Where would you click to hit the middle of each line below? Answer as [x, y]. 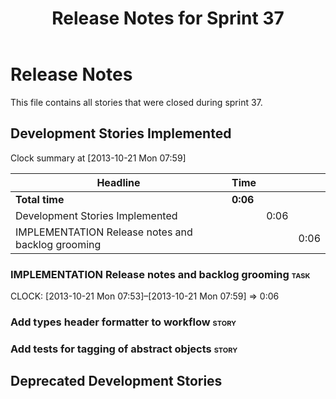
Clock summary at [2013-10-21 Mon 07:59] [98, 158]
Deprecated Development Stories [116, 381]
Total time [40, 199]
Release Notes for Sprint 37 [168, 18]
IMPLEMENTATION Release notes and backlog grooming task [160, 274]
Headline [118, 182]
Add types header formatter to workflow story [123, 322]
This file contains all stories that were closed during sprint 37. [136, 102]
